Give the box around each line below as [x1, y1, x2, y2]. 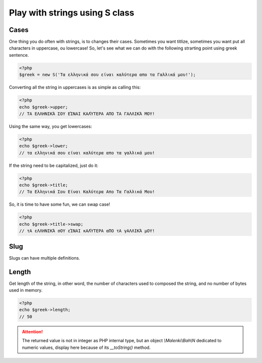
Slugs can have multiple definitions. [9, 255, 80, 261]
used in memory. [9, 287, 43, 293]
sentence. [9, 52, 29, 58]
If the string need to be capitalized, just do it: [9, 163, 98, 168]
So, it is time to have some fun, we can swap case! [9, 201, 110, 207]
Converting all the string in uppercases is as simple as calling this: [9, 84, 141, 90]
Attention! [22, 329, 43, 334]
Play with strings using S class [9, 7, 134, 18]
